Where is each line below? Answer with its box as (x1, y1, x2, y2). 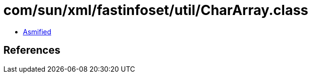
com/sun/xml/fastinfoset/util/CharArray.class (3, 2, 309, 18)
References (3, 44, 60, 57)
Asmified (23, 27, 52, 36)
